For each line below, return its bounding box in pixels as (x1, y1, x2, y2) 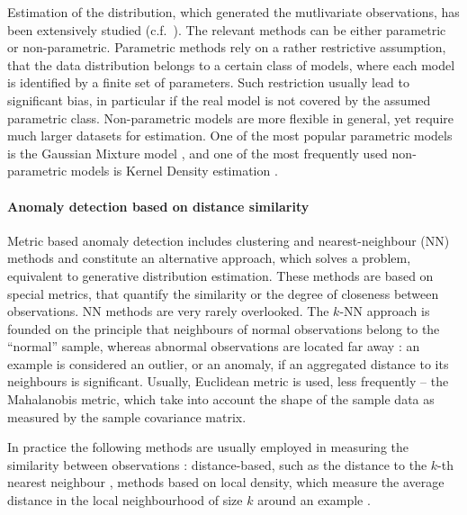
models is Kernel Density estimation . (70, 161, 278, 180)
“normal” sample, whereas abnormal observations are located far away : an (7, 337, 420, 356)
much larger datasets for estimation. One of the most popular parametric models (7, 126, 453, 145)
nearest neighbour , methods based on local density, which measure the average (7, 473, 445, 492)
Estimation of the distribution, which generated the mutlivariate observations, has (7, 3, 460, 21)
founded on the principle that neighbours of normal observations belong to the (7, 319, 440, 338)
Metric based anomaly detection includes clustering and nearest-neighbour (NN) (7, 230, 450, 249)
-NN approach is (339, 302, 430, 321)
